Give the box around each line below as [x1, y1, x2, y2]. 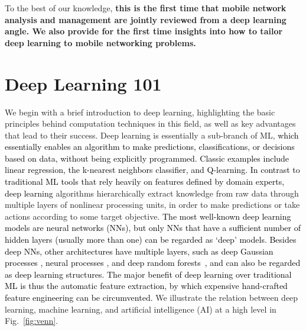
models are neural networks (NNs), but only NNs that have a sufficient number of [5, 221, 301, 234]
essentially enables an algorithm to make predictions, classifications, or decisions [5, 140, 295, 153]
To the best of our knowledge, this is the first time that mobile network [5, 2, 287, 14]
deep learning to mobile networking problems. [5, 36, 196, 49]
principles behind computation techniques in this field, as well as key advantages [5, 117, 296, 130]
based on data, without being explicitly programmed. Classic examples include [5, 152, 289, 164]
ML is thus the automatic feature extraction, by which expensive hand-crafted [5, 279, 288, 292]
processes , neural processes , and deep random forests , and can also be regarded [5, 256, 301, 269]
